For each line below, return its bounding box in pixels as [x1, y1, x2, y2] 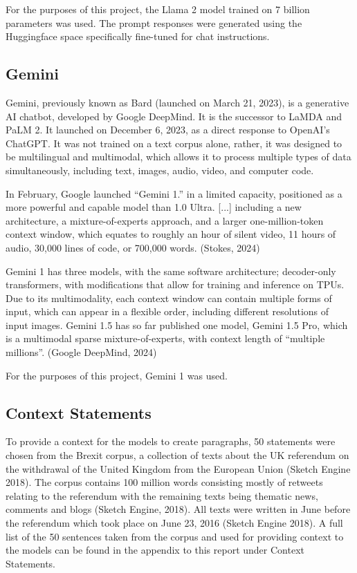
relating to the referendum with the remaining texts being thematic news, [6, 488, 318, 502]
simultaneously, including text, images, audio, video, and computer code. [6, 162, 314, 177]
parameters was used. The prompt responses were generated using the [6, 15, 302, 30]
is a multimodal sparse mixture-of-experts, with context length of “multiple [6, 331, 325, 346]
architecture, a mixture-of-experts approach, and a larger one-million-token [6, 213, 324, 227]
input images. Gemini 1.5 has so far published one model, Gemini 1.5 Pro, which [6, 317, 348, 332]
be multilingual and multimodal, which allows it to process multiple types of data [6, 149, 351, 164]
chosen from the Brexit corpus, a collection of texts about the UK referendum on [6, 448, 349, 462]
